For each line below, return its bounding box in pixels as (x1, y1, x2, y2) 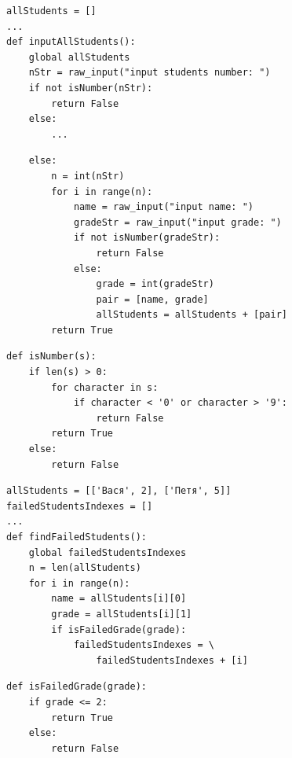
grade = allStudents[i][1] (51, 608, 192, 620)
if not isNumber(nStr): (28, 82, 153, 94)
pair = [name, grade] (96, 293, 209, 305)
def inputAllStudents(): (6, 36, 136, 48)
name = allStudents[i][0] (51, 593, 187, 605)
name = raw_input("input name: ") (73, 201, 254, 213)
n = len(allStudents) (28, 562, 141, 574)
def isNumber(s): (6, 351, 97, 362)
